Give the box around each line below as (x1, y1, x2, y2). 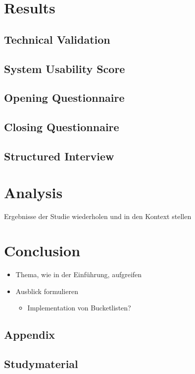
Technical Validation (4, 31, 110, 47)
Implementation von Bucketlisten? (27, 302, 131, 313)
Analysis (4, 182, 63, 203)
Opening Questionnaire (4, 90, 125, 105)
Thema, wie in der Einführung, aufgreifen (15, 269, 142, 280)
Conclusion (4, 240, 81, 261)
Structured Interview (4, 148, 114, 163)
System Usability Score (4, 61, 125, 76)
